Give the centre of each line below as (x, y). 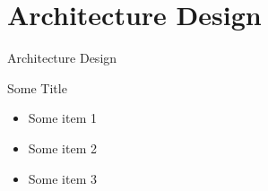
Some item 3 (62, 178)
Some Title (37, 87)
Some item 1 (62, 118)
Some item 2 (62, 148)
